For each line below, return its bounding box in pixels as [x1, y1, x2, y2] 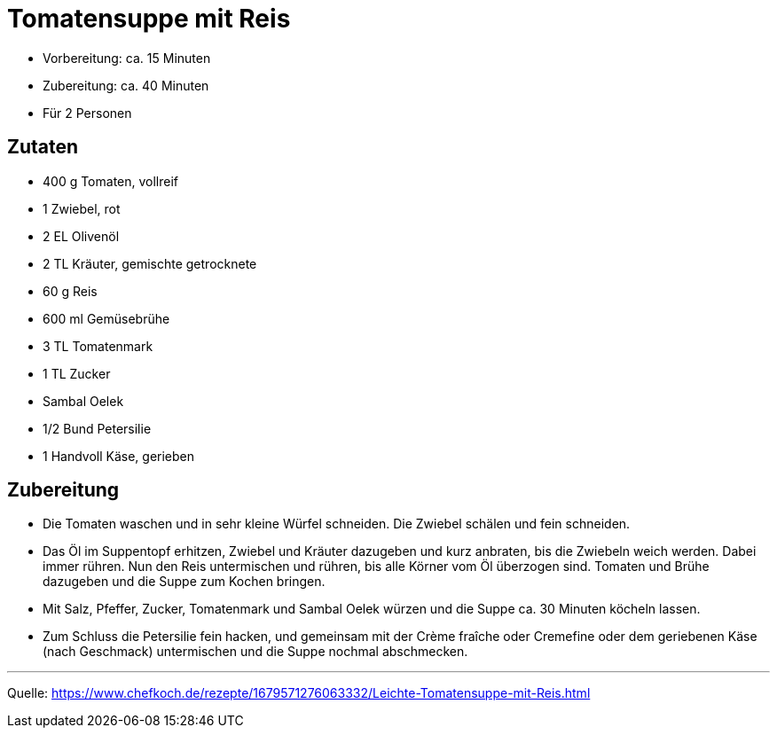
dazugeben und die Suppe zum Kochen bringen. [43, 574, 326, 590]
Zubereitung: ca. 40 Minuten [43, 77, 209, 93]
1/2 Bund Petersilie [43, 420, 152, 436]
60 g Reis [43, 283, 98, 299]
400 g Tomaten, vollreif [43, 173, 179, 189]
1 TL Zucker [43, 365, 111, 381]
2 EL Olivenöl [43, 228, 120, 244]
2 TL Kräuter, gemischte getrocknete [43, 255, 257, 271]
